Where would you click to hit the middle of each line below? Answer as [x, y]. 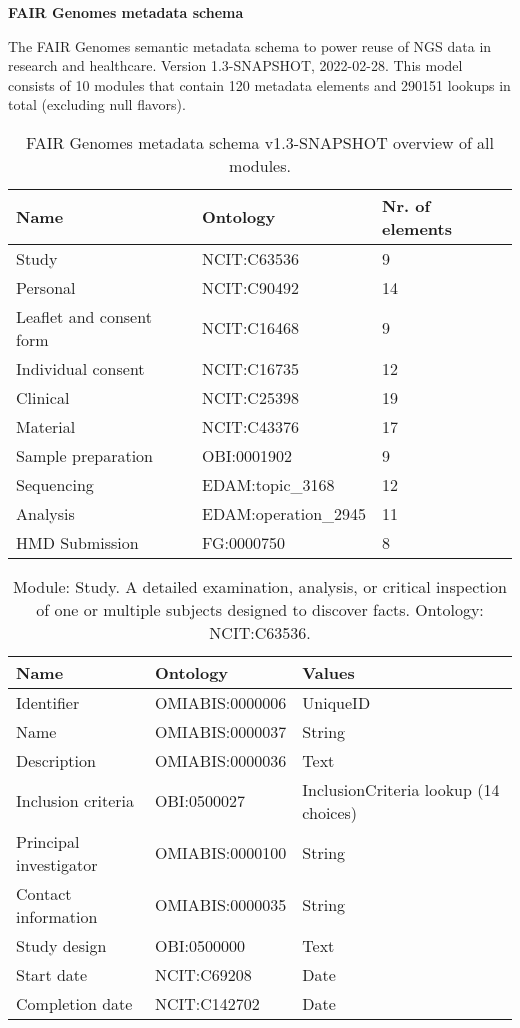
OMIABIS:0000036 [220, 760]
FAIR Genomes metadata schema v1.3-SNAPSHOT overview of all [260, 142]
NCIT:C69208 [203, 974]
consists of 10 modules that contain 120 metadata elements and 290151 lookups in [259, 84]
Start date [52, 974]
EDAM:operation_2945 [284, 513]
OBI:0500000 [199, 945]
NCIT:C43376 [250, 426]
